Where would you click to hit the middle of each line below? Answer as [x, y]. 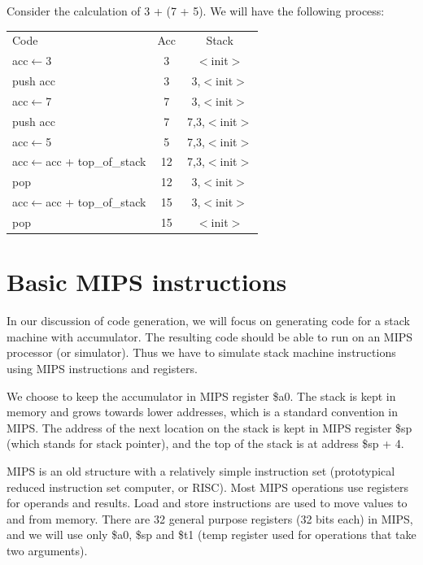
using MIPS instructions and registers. [102, 368]
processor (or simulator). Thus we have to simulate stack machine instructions [201, 352]
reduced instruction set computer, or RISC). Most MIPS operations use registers [207, 487]
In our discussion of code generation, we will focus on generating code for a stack [208, 321]
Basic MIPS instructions [147, 282]
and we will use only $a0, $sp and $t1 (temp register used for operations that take [211, 535]
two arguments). [47, 550]
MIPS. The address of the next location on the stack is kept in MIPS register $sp [209, 427]
